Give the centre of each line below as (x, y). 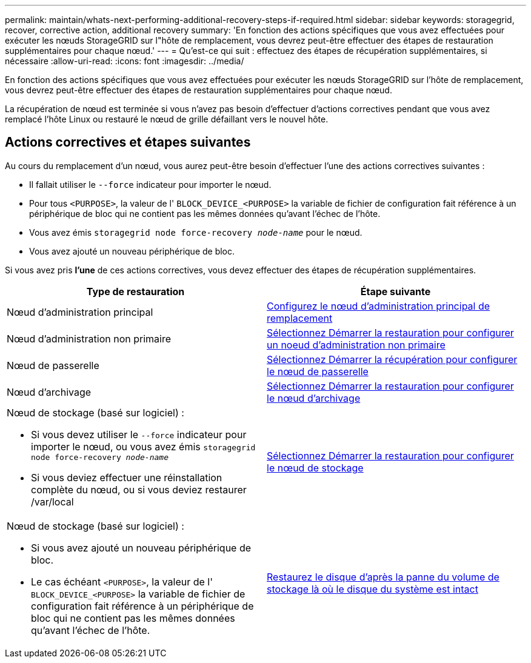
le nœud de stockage (315, 468)
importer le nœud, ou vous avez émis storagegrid (143, 446)
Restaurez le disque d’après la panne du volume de (383, 577)
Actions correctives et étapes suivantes (128, 142)
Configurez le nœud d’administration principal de (379, 306)
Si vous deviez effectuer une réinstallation (127, 477)
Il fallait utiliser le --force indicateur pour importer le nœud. (150, 184)
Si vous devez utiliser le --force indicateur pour (139, 434)
